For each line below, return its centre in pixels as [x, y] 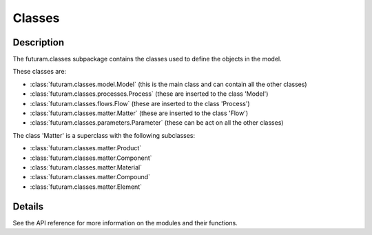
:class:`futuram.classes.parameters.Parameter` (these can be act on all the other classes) [157, 123]
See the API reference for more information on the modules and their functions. [125, 223]
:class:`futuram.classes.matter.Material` [86, 167]
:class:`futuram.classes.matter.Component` [91, 158]
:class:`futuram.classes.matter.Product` [86, 148]
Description [39, 42]
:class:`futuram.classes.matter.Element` [86, 187]
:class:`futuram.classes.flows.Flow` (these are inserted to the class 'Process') [140, 103]
